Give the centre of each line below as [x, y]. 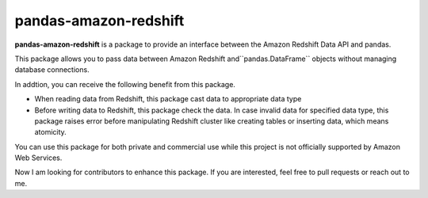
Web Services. [38, 158]
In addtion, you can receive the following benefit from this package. [125, 84]
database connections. [52, 70]
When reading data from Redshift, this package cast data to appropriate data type [168, 99]
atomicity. [50, 132]
